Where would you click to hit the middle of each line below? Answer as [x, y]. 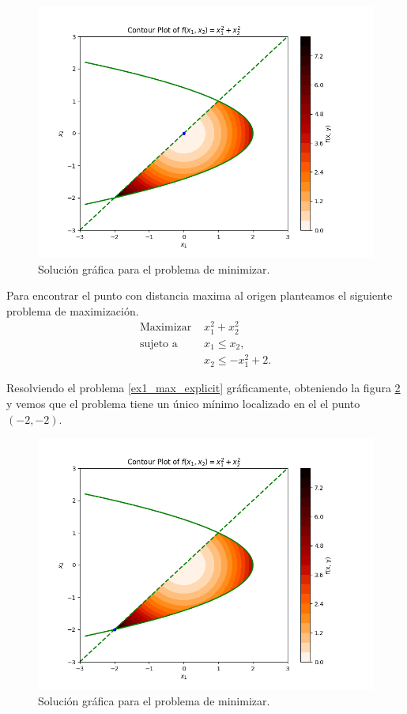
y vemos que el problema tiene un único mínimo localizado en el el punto [183, 403]
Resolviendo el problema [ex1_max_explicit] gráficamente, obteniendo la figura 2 [203, 388]
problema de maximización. [73, 310]
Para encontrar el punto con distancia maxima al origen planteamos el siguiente [200, 295]
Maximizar [166, 328]
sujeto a [158, 344]
